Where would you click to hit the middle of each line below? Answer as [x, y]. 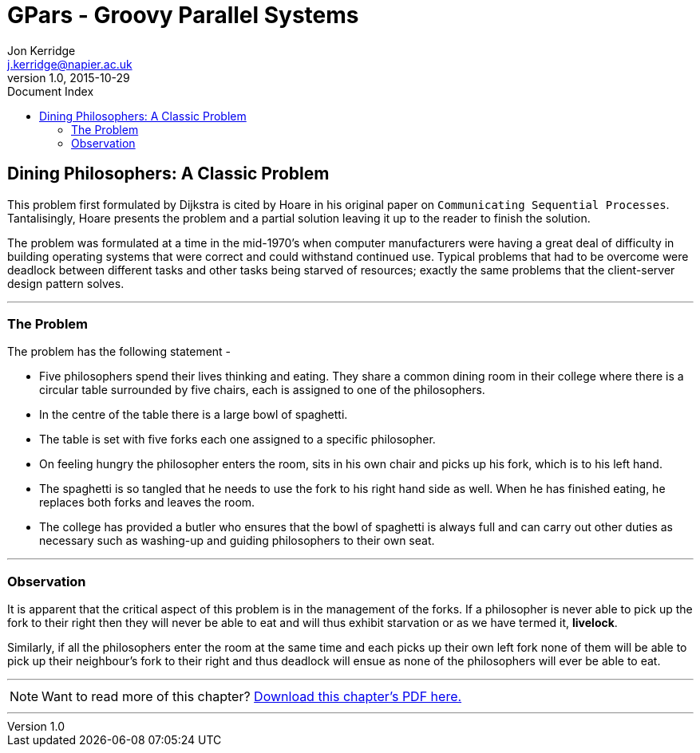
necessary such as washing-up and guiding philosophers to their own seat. [237, 541]
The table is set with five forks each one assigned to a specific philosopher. [237, 440]
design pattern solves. [66, 283]
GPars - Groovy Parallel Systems [183, 15]
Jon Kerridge [42, 50]
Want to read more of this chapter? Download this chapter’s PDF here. [252, 697]
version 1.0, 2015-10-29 [69, 77]
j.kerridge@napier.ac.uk [70, 64]
